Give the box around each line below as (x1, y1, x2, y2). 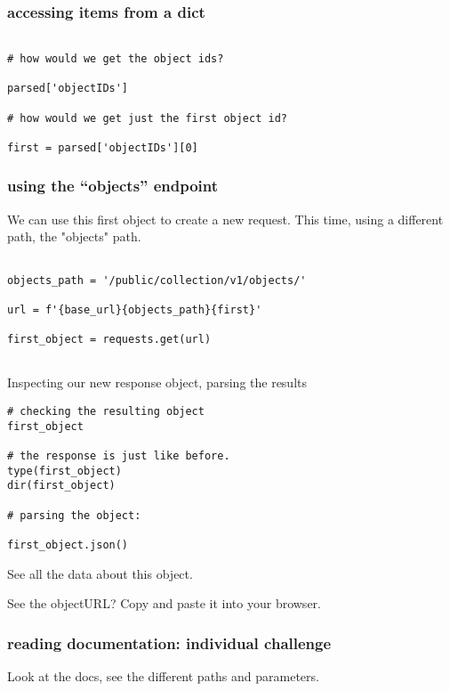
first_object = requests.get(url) (7, 333, 212, 346)
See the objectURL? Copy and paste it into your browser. (7, 594, 321, 613)
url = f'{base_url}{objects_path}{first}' (7, 303, 262, 316)
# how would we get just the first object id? (7, 111, 287, 125)
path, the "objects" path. (7, 227, 141, 246)
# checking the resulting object (7, 405, 205, 419)
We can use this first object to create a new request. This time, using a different (7, 209, 444, 228)
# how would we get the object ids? (7, 52, 224, 65)
